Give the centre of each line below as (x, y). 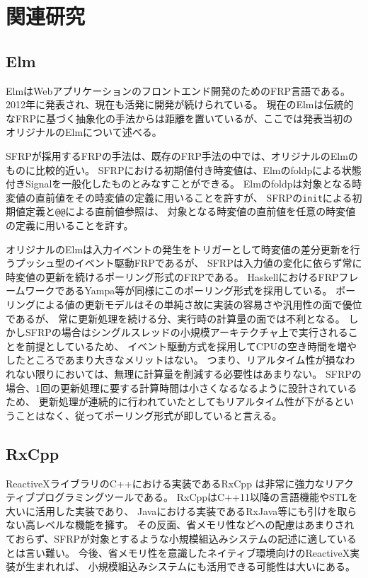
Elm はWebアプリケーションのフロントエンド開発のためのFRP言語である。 (178, 90)
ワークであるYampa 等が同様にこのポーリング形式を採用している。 (179, 290)
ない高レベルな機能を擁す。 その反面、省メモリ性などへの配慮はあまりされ (180, 525)
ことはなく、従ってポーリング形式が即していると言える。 (149, 415)
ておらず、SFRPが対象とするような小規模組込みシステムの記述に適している (181, 538)
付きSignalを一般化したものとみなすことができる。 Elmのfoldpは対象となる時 (184, 184)
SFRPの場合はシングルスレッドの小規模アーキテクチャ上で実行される (186, 332)
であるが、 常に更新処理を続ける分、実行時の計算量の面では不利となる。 (176, 318)
